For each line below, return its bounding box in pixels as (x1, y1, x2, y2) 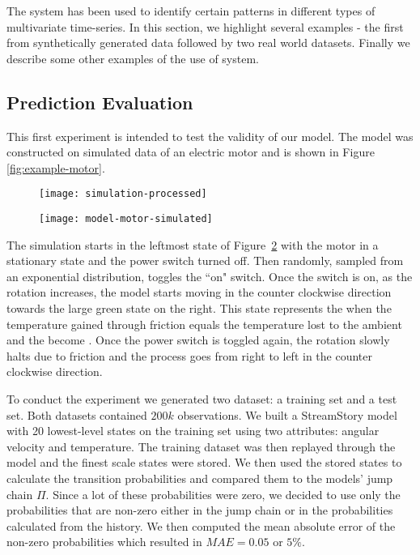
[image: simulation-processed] (39, 188, 207, 200)
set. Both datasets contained (6, 406, 147, 423)
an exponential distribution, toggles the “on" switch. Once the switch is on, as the (6, 267, 413, 284)
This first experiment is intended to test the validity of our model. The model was (6, 127, 414, 144)
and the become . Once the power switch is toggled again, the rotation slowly (6, 331, 390, 348)
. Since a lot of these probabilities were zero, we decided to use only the (45, 485, 401, 502)
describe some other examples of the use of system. (6, 49, 259, 66)
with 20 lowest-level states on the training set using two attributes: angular (6, 422, 380, 439)
